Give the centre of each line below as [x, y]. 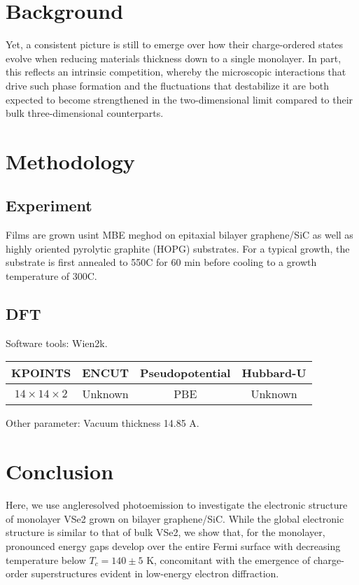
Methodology [70, 161]
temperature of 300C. [51, 276]
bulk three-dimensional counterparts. [85, 113]
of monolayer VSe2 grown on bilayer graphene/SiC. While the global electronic [175, 518]
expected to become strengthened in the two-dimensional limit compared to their [179, 99]
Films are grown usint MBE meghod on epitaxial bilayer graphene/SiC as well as [179, 235]
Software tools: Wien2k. [57, 343]
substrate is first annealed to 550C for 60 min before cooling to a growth [161, 262]
